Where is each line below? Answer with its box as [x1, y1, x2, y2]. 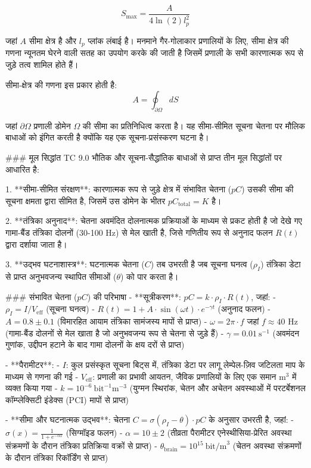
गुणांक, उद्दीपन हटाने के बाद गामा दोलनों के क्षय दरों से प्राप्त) [5, 338, 185, 351]
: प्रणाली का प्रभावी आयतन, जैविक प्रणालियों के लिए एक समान [92, 370, 276, 382]
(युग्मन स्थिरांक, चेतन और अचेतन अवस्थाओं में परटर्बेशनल [129, 382, 306, 394]
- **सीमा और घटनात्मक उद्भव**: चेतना [5, 413, 130, 426]
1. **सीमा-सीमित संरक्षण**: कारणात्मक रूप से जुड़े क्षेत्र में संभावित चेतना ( [5, 183, 232, 195]
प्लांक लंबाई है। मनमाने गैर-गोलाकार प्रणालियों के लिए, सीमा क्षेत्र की [88, 34, 289, 46]
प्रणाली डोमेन [33, 119, 71, 132]
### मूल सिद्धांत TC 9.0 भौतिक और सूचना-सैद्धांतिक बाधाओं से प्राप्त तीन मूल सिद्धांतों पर [5, 151, 282, 164]
